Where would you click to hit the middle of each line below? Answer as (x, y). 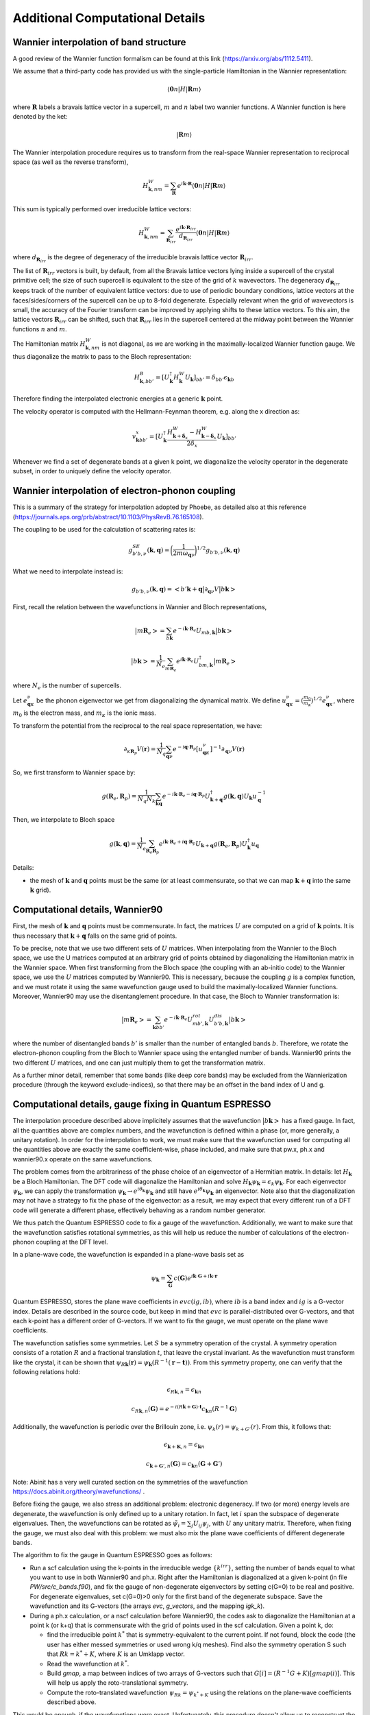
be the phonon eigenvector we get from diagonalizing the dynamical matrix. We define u (162, 700)
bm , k (206, 665)
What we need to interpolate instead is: (68, 571)
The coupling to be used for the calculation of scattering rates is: (104, 530)
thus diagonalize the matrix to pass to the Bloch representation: (102, 356)
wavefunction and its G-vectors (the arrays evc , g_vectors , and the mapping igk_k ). (147, 1606)
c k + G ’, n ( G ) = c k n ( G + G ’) (184, 1465)
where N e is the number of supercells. (67, 686)
